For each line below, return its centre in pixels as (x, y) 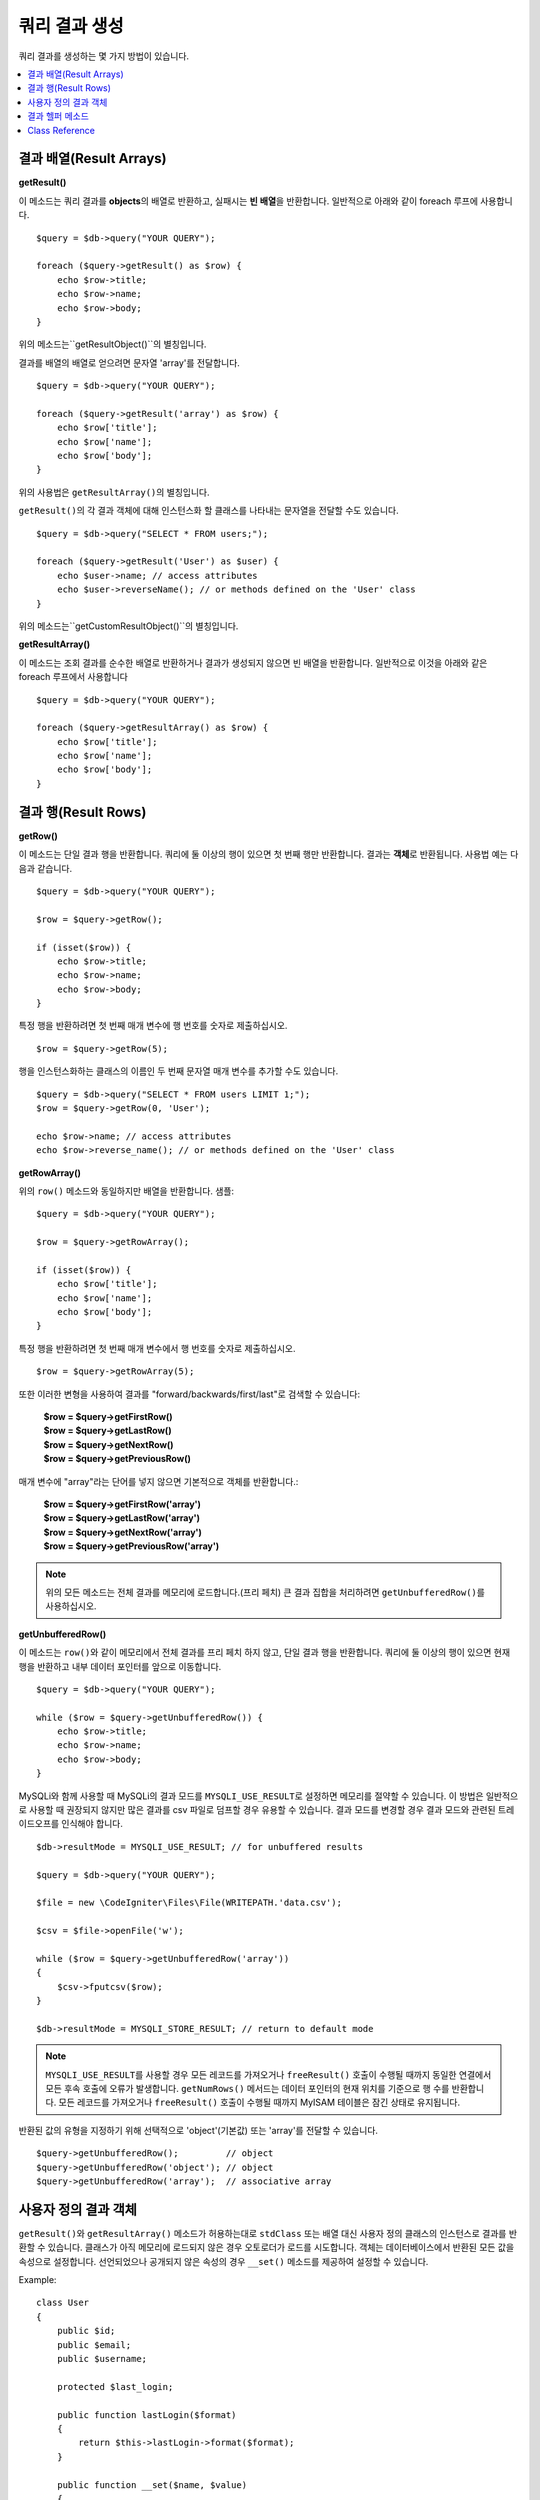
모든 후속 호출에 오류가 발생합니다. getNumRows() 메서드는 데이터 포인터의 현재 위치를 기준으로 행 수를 (247, 2089)
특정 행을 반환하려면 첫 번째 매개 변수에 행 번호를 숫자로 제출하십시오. (153, 1026)
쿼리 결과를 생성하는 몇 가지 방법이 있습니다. (104, 56)
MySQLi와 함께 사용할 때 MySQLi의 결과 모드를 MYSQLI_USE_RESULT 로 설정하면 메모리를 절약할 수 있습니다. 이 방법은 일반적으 (268, 1796)
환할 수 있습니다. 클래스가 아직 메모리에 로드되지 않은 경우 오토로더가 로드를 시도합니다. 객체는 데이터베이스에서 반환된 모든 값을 (266, 2247)
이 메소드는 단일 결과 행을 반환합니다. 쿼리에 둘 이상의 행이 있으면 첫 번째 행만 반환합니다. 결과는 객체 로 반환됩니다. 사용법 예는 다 (268, 854)
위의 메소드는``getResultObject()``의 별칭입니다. (112, 344)
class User (63, 2303)
